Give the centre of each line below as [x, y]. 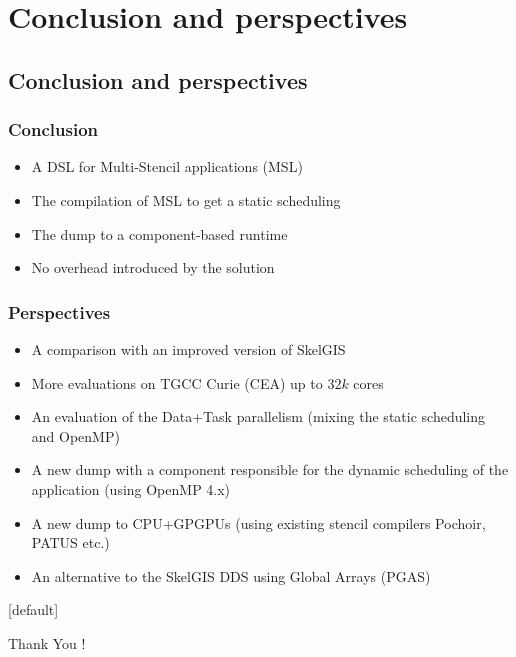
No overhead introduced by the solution [153, 267]
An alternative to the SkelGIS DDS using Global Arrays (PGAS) [231, 575]
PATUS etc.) [70, 542]
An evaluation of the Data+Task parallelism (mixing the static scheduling [258, 416]
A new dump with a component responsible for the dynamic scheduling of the [270, 469]
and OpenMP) [75, 435]
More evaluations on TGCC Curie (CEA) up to [177, 382]
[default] [33, 609]
